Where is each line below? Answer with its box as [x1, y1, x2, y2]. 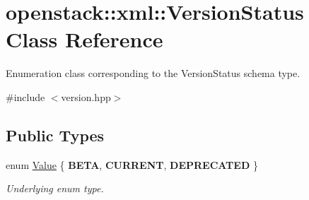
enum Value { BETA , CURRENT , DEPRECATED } [6, 157, 258, 172]
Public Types [6, 124, 105, 146]
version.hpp [61, 89, 111, 104]
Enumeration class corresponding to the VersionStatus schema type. [6, 66, 301, 81]
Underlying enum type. [6, 181, 104, 196]
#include [6, 89, 45, 104]
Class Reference [6, 25, 163, 54]
